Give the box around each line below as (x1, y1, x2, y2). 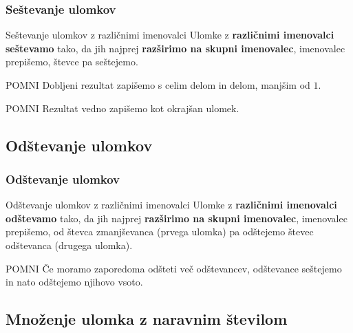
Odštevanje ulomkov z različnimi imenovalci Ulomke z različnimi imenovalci (6, 197, 337, 212)
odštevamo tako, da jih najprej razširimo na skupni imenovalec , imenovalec (6, 211, 347, 225)
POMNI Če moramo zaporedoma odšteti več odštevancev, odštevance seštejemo (6, 261, 342, 275)
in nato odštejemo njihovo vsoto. (6, 275, 143, 289)
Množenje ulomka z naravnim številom (6, 308, 288, 330)
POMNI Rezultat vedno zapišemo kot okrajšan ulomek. (6, 100, 239, 115)
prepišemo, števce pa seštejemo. (6, 54, 138, 69)
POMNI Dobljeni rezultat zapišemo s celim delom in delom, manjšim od (6, 78, 310, 92)
